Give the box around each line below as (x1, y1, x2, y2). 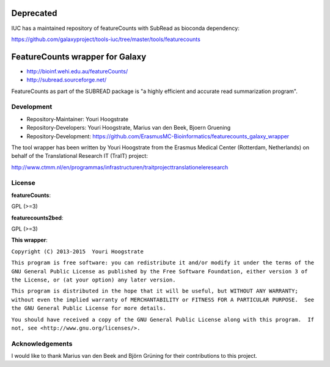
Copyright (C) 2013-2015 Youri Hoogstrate (11, 248, 144, 255)
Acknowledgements (11, 339, 73, 348)
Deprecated (11, 8, 57, 18)
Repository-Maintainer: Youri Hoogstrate (26, 115, 128, 122)
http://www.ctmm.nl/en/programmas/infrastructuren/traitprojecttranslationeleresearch (11, 163, 229, 171)
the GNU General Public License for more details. (11, 305, 166, 312)
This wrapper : (11, 236, 48, 244)
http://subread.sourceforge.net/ (26, 76, 107, 84)
